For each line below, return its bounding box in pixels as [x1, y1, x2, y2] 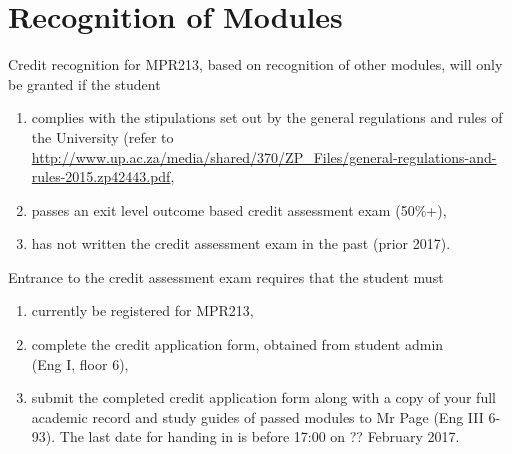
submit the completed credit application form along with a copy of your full [31, 387, 496, 408]
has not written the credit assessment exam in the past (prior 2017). [31, 233, 451, 254]
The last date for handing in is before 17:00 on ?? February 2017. [59, 426, 460, 447]
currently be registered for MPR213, [31, 300, 254, 321]
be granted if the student [8, 73, 161, 94]
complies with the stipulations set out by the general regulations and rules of [31, 107, 503, 128]
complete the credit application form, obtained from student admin [31, 334, 444, 355]
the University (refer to [31, 126, 174, 147]
